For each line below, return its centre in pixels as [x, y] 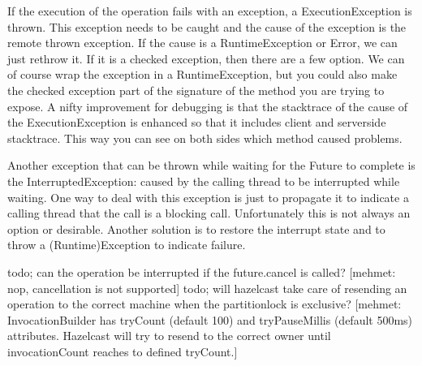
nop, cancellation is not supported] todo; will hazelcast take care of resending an [207, 288]
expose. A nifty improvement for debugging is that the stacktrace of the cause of [208, 106]
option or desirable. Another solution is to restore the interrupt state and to [196, 228]
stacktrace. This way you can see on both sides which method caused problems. [205, 138]
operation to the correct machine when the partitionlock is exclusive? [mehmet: [205, 304]
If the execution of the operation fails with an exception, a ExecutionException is [210, 11]
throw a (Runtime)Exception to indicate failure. [127, 245]
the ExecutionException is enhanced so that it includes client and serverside [197, 122]
